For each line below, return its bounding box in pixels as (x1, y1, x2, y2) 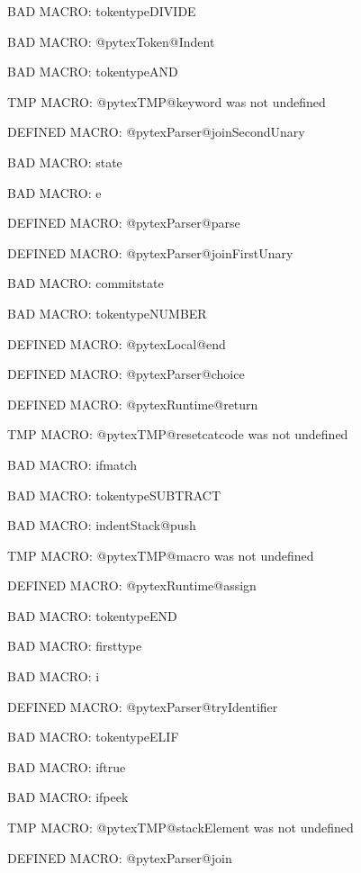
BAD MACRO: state (7, 152, 122, 171)
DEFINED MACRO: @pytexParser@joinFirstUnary (7, 243, 293, 262)
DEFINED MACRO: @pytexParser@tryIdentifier (7, 697, 278, 715)
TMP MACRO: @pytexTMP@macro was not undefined (7, 545, 314, 564)
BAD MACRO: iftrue (7, 757, 126, 776)
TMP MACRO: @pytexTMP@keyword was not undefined (7, 92, 326, 111)
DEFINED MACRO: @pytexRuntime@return (7, 394, 258, 413)
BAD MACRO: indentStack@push (7, 516, 196, 535)
